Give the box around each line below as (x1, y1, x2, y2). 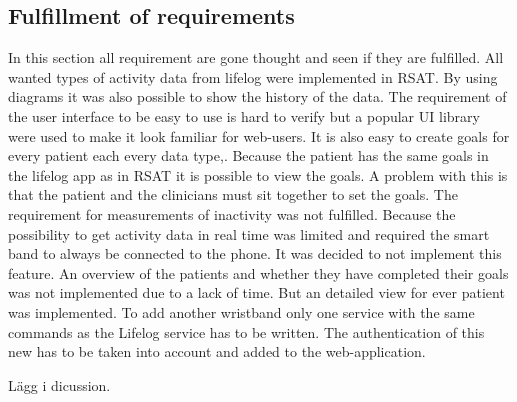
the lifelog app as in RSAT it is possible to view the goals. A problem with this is (8, 164, 508, 185)
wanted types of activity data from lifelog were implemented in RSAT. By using (8, 66, 498, 87)
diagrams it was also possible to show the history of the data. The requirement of (8, 86, 507, 107)
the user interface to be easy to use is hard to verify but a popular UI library (8, 105, 480, 126)
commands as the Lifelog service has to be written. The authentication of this (8, 321, 485, 342)
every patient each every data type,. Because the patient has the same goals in (8, 145, 489, 166)
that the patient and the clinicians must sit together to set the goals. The (8, 184, 458, 205)
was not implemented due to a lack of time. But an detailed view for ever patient (8, 282, 505, 303)
